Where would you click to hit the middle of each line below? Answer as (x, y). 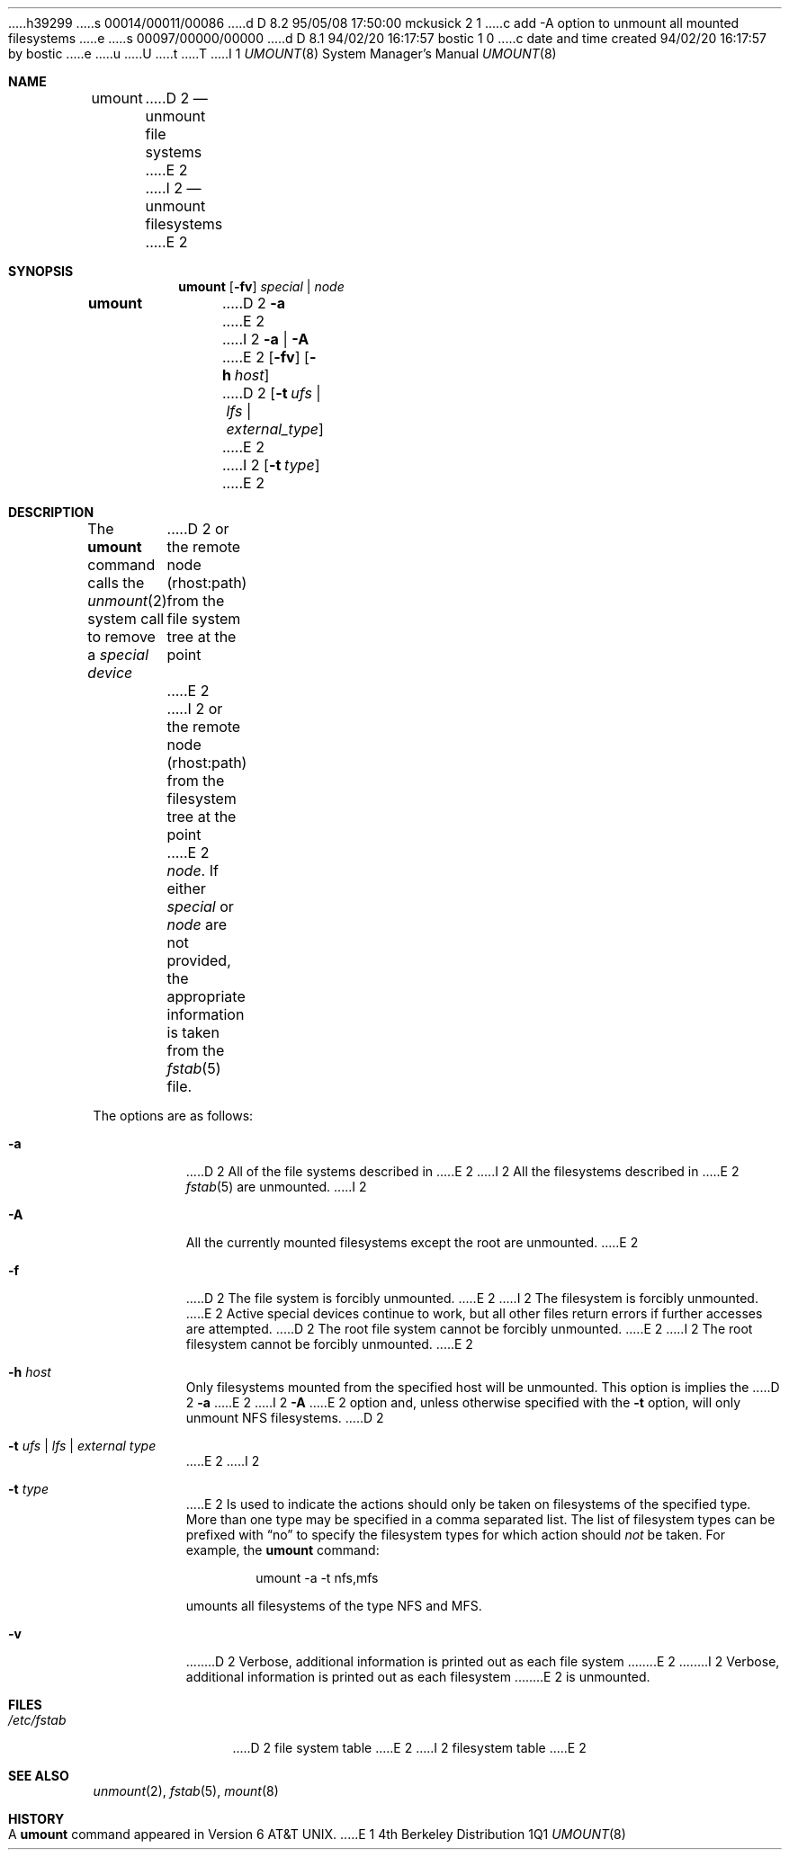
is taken (193, 1032)
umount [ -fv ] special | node (261, 286)
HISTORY (36, 1819)
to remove (121, 637)
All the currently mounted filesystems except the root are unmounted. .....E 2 (412, 1242)
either (186, 888)
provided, (199, 960)
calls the (116, 583)
